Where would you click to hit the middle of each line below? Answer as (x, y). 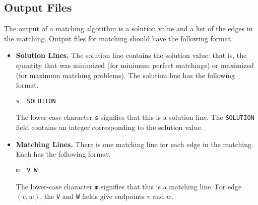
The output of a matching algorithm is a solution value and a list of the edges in (128, 28)
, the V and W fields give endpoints (92, 196)
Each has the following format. (63, 154)
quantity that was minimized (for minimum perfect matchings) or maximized (135, 65)
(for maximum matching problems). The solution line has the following (125, 75)
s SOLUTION (36, 101)
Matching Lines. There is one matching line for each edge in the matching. (135, 144)
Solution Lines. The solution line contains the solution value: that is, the (131, 55)
